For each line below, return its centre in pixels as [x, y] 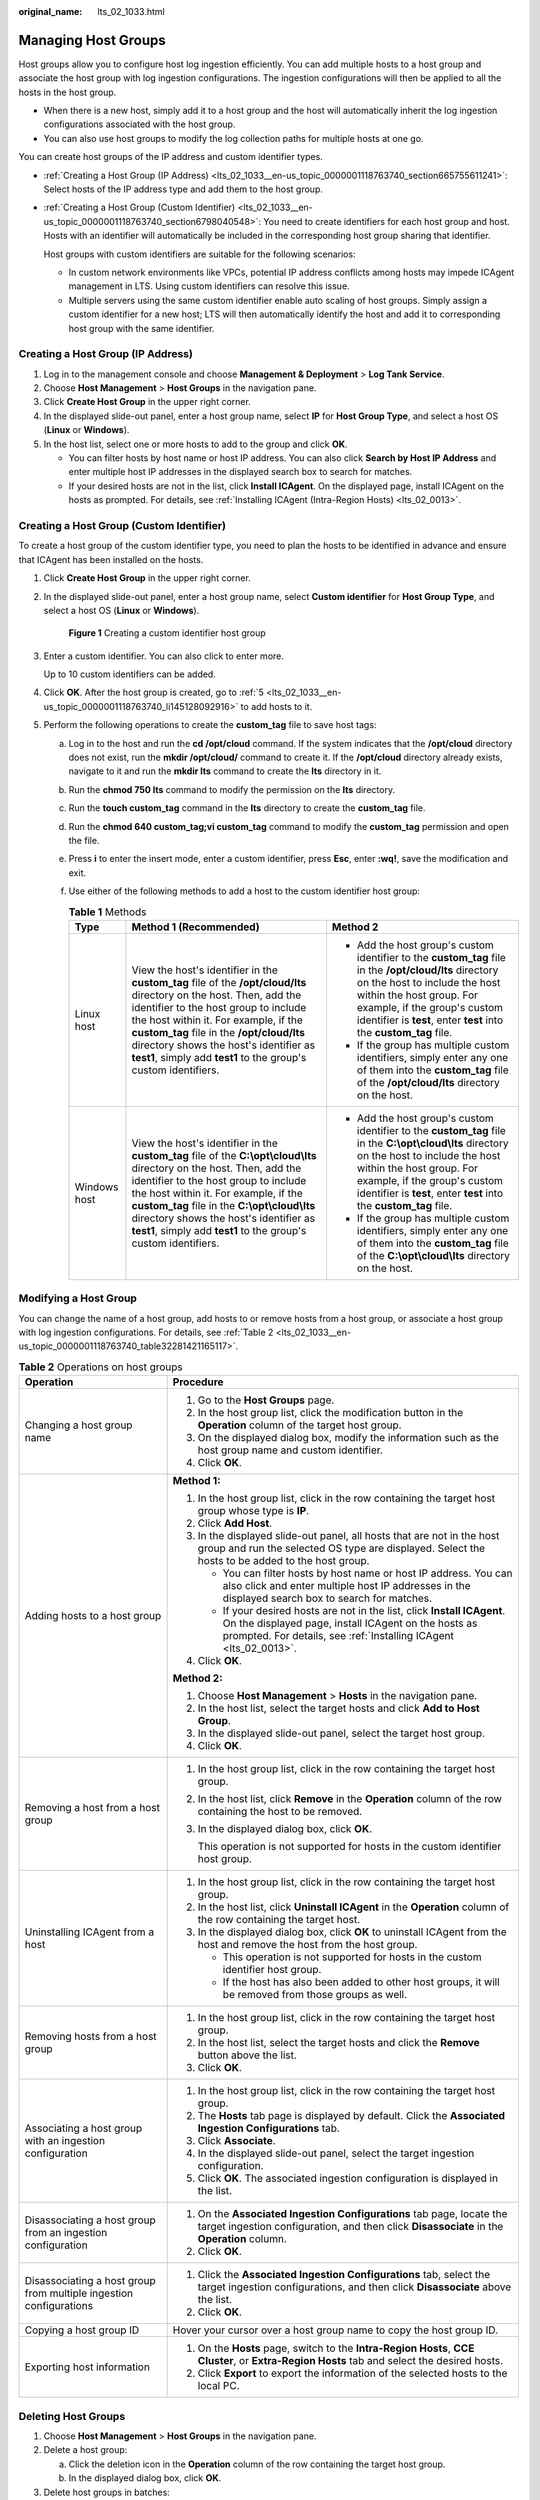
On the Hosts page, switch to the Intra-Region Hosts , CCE [336, 2348]
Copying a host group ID [82, 2330]
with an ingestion [64, 2141]
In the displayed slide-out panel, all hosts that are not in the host [348, 1536]
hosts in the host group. [67, 92]
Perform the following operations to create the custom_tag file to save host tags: [210, 725]
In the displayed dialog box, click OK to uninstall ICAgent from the [352, 1932]
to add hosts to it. [276, 706]
